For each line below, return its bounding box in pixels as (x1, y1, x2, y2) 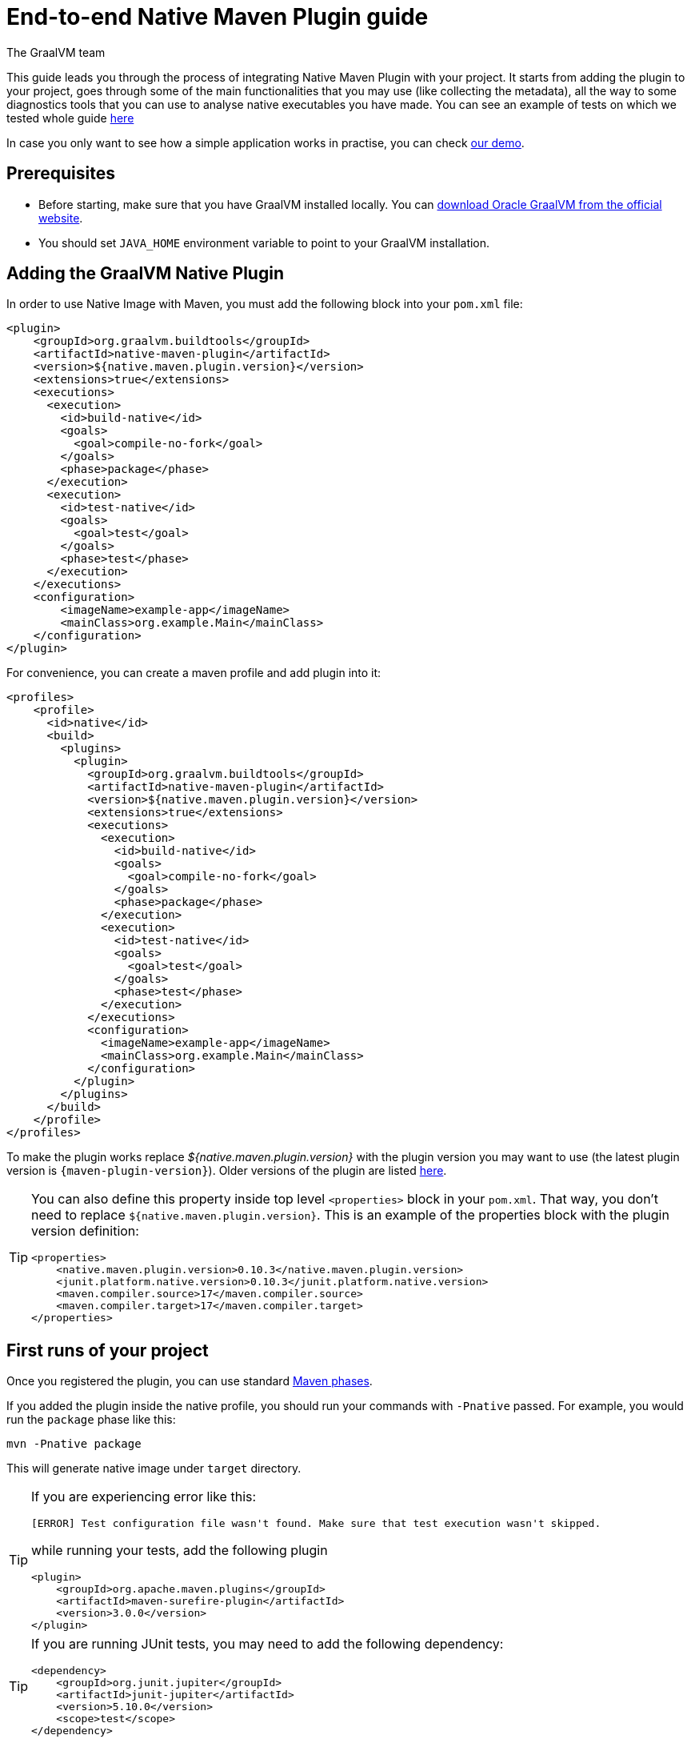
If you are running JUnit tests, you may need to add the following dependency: (31, 1636, 504, 1653)
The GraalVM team (6, 45, 106, 59)
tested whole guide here (6, 110, 134, 125)
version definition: (31, 1223, 139, 1240)
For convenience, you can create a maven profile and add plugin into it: (6, 666, 381, 680)
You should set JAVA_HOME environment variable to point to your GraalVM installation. (38, 235, 490, 250)
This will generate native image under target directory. (6, 1461, 302, 1476)
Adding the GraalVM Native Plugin (6, 263, 284, 284)
